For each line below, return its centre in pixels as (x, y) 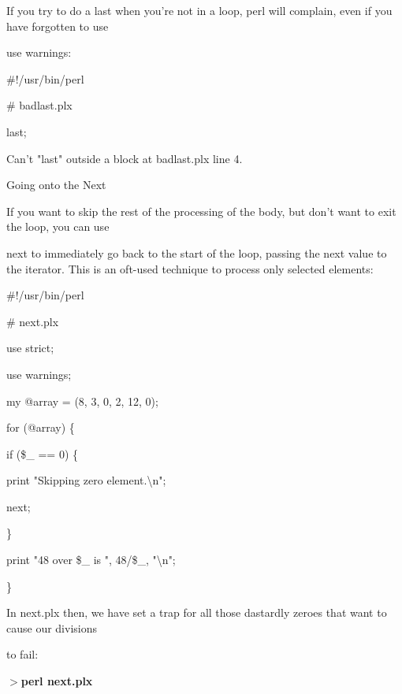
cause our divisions (52, 627)
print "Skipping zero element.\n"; (86, 480)
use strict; (30, 348)
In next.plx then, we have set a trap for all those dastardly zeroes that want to (197, 612)
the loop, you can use (58, 226)
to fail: (22, 654)
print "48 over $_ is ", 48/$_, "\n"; (91, 560)
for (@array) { (41, 427)
